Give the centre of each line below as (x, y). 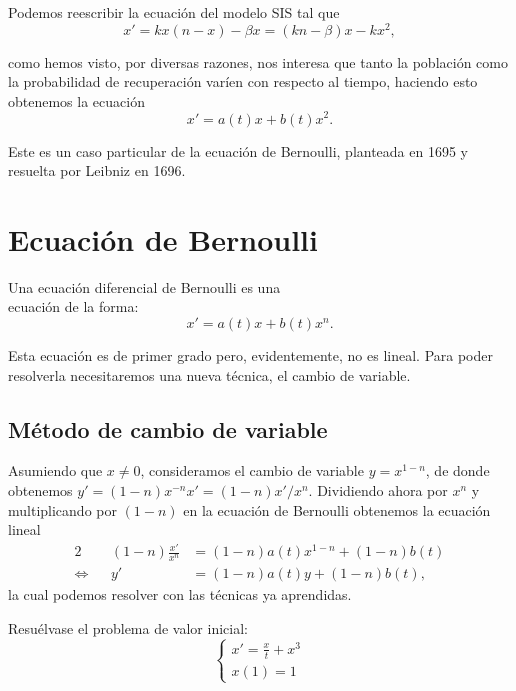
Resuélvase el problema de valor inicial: (128, 627)
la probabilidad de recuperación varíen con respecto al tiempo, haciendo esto (243, 81)
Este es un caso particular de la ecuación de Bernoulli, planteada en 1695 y (238, 150)
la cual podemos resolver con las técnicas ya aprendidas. (180, 594)
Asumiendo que (55, 470)
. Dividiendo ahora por (378, 490)
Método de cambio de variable (168, 428)
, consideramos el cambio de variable (252, 470)
